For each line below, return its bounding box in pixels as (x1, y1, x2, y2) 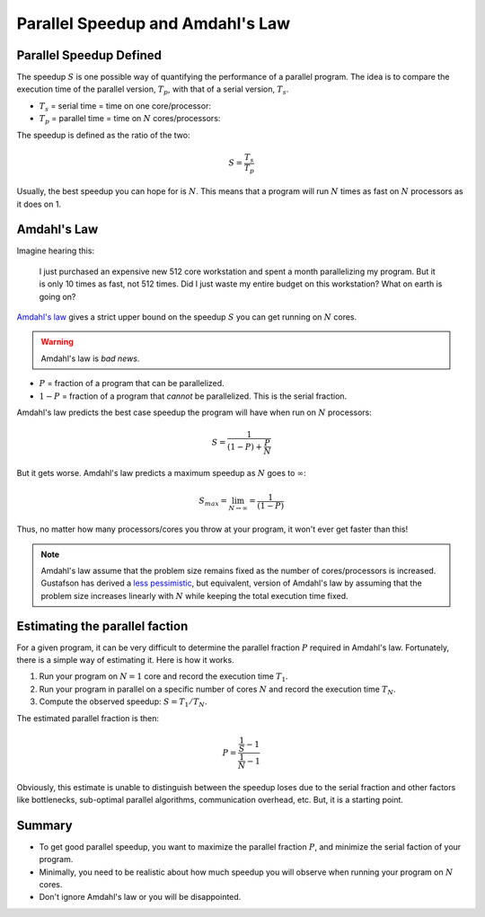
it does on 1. (16, 198, 62, 209)
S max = (198, 496, 228, 508)
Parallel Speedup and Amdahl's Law (16, 13, 291, 33)
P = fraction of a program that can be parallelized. (39, 378, 225, 389)
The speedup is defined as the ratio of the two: (16, 129, 190, 140)
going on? (39, 291, 76, 302)
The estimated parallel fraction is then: (16, 712, 160, 723)
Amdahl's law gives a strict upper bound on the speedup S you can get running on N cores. (16, 311, 357, 322)
